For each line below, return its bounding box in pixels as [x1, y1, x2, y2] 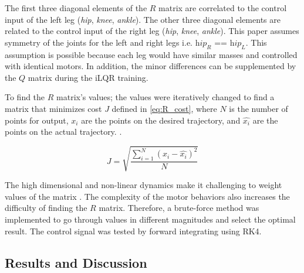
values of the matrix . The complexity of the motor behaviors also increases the [5, 190, 290, 202]
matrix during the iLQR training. [28, 71, 148, 83]
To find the [5, 91, 45, 103]
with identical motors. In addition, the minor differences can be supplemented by [5, 60, 296, 72]
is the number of [229, 102, 288, 114]
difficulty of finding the [5, 202, 87, 214]
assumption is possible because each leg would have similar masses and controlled [5, 48, 298, 60]
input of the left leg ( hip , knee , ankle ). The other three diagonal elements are [5, 13, 281, 25]
